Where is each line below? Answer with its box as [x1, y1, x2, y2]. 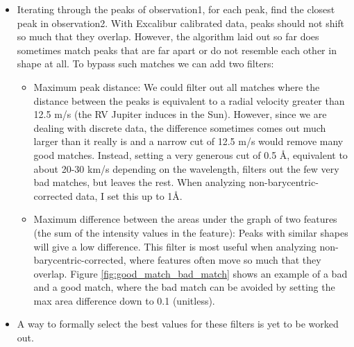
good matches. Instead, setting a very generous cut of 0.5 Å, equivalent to [33, 147, 348, 162]
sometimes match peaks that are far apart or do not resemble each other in [17, 42, 337, 57]
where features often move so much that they [129, 253, 321, 267]
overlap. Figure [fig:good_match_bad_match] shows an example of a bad [33, 266, 348, 280]
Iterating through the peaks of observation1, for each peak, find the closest [17, 2, 335, 16]
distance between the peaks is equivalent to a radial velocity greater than [33, 93, 345, 108]
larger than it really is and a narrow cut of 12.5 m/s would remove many [33, 134, 344, 149]
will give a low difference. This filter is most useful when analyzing [33, 239, 317, 253]
